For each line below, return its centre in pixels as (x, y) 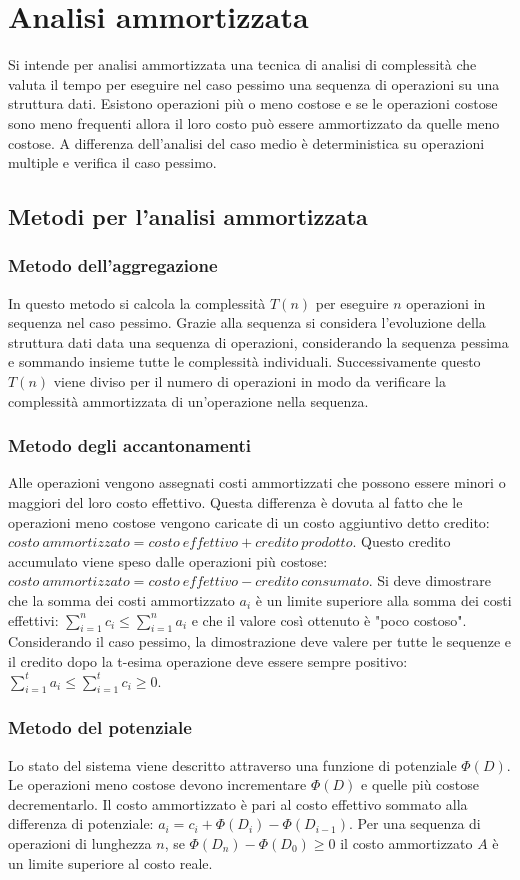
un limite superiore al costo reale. (110, 862)
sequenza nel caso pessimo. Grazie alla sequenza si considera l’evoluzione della (247, 322)
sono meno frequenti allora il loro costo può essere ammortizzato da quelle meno (254, 122)
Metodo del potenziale (100, 727)
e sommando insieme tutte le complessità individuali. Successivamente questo (244, 361)
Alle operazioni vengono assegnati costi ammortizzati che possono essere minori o (257, 482)
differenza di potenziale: (81, 823)
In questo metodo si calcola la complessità (137, 302)
